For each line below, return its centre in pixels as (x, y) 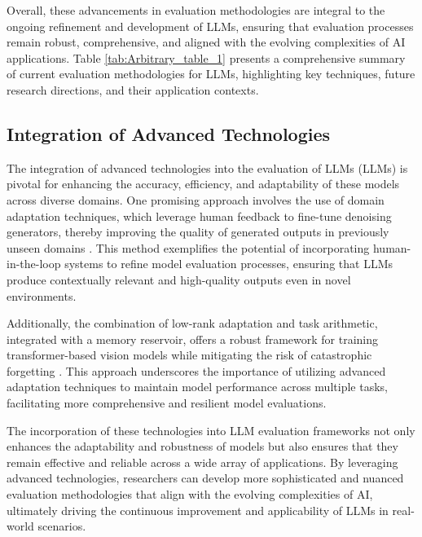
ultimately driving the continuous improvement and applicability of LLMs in (198, 510)
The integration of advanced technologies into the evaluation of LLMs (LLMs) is (207, 167)
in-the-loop (34, 264)
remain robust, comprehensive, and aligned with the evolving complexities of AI (206, 42)
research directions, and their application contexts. (133, 89)
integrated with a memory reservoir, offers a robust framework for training (193, 339)
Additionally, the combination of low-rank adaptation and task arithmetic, (192, 323)
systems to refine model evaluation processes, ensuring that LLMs (229, 264)
